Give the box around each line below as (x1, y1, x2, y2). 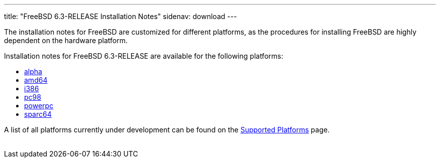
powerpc (24, 101, 54, 110)
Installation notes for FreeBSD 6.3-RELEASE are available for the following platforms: (4, 52, 283, 60)
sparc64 (24, 110, 52, 118)
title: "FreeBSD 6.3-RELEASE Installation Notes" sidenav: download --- (4, 12, 237, 21)
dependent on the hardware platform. (4, 36, 128, 45)
